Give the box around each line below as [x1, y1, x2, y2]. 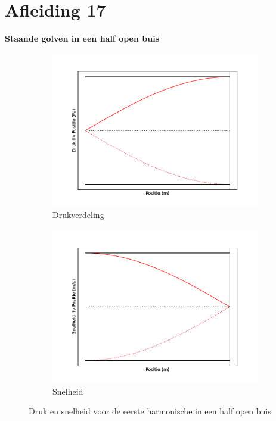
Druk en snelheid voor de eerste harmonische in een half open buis [29, 405, 271, 417]
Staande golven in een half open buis [5, 32, 159, 45]
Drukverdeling [52, 208, 104, 221]
